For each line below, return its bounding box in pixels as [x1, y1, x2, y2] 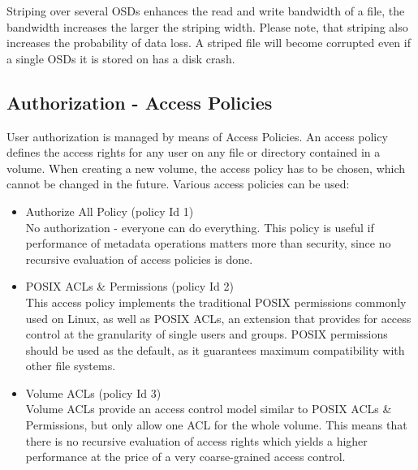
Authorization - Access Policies [6, 89, 273, 114]
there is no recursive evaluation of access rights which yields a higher [25, 432, 368, 449]
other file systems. [25, 357, 116, 374]
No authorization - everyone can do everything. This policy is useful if [25, 218, 374, 235]
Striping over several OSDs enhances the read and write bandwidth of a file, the [6, 2, 405, 19]
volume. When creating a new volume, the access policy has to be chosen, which [6, 159, 406, 176]
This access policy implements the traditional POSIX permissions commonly [25, 293, 407, 310]
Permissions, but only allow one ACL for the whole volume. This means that [25, 416, 407, 433]
